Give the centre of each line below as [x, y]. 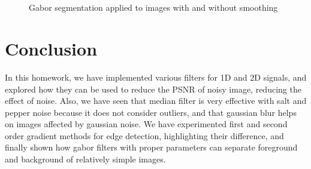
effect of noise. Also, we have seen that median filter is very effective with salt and [156, 101]
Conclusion [51, 48]
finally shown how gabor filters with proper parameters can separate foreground [151, 147]
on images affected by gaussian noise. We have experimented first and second [146, 124]
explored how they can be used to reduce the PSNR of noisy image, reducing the [153, 89]
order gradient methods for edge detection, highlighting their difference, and [144, 135]
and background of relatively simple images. [85, 159]
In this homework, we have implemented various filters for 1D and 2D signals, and [156, 77]
